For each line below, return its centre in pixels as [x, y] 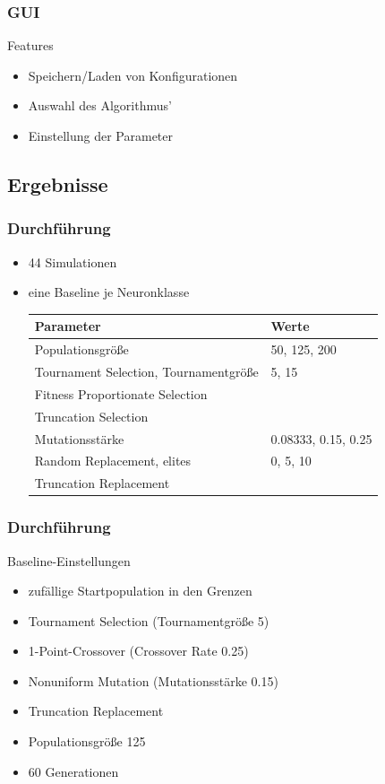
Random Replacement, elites [113, 461]
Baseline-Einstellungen [69, 560]
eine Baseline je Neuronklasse [109, 292]
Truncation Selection [91, 416]
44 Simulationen [73, 261]
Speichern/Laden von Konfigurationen [133, 75]
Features [30, 45]
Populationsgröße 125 [87, 741]
